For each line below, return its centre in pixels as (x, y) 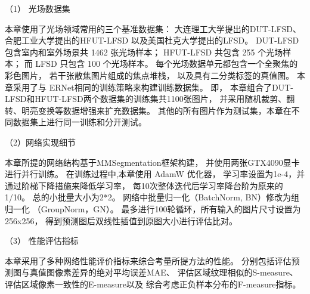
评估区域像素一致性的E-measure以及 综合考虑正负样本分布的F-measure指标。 (153, 284)
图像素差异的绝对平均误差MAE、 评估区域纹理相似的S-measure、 (172, 272)
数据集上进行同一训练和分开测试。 (80, 122)
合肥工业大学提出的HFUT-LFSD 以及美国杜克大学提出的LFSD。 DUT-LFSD (152, 40)
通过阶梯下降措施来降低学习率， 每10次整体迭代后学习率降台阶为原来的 (144, 185)
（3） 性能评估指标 (42, 241)
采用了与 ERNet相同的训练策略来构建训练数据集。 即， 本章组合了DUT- (153, 87)
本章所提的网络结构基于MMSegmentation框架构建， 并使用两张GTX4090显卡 (152, 162)
